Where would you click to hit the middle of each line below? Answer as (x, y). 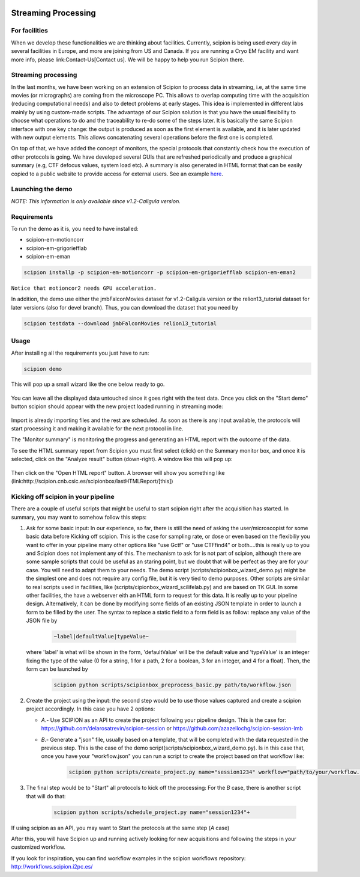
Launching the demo (42, 189)
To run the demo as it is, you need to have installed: (75, 228)
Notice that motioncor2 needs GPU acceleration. (84, 288)
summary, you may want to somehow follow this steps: (79, 517)
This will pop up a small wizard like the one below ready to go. (88, 384)
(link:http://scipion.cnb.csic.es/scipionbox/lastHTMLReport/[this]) (92, 481)
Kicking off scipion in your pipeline (63, 497)
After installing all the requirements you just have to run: (80, 353)
